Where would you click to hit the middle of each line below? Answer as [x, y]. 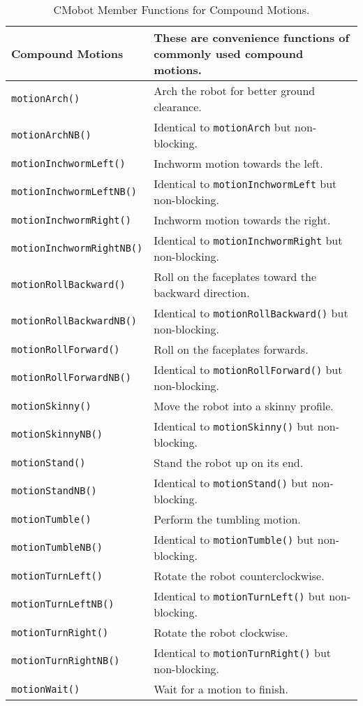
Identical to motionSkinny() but [234, 426]
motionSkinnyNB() [57, 434]
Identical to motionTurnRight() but [243, 653]
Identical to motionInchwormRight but [248, 240]
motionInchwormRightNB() [77, 248]
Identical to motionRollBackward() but [251, 313]
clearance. [178, 107]
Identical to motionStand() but [231, 483]
